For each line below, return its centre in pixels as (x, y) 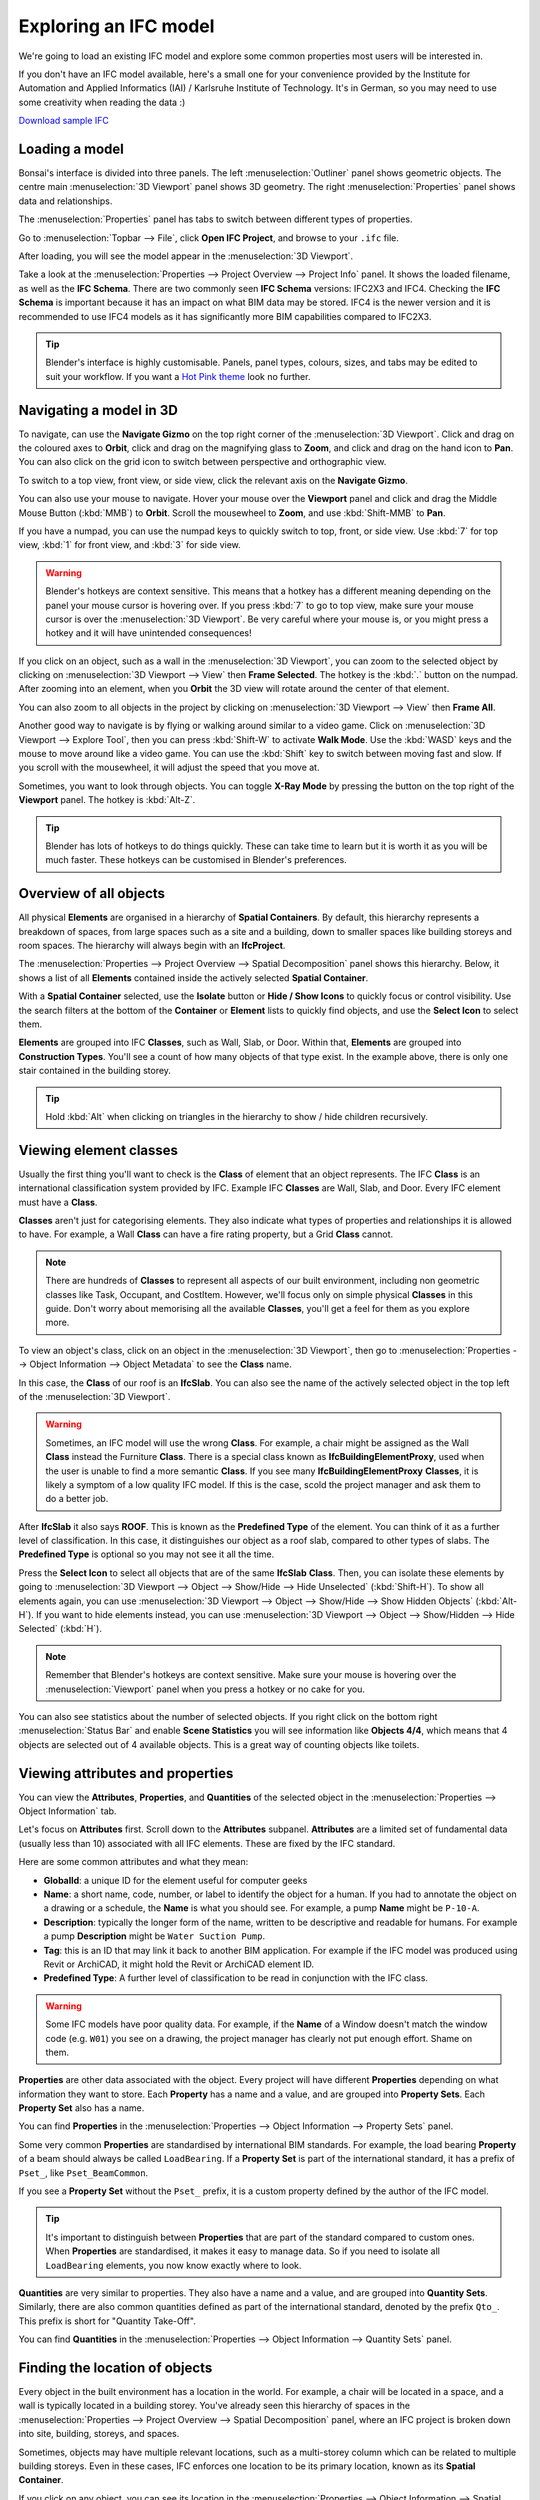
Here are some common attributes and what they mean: (133, 1862)
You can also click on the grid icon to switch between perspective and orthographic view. (202, 462)
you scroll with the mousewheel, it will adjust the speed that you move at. (169, 767)
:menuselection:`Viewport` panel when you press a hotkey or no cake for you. (205, 1689)
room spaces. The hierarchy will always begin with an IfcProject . (152, 946)
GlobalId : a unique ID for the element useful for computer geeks (175, 1880)
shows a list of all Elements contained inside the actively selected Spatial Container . (193, 977)
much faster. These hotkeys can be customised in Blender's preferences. (196, 860)
